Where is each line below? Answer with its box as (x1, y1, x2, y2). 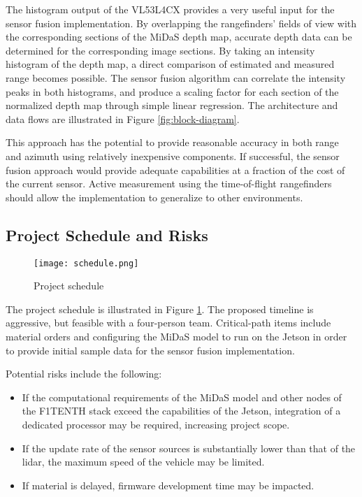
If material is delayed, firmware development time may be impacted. (22, 477, 314, 492)
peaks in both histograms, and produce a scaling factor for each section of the (6, 84, 339, 99)
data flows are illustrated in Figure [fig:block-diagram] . (6, 111, 240, 126)
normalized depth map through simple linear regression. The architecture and (6, 98, 338, 113)
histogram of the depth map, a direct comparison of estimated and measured (6, 57, 335, 71)
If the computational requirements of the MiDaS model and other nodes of (22, 389, 342, 404)
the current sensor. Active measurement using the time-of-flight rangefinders (6, 176, 332, 191)
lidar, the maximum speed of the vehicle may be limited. (22, 454, 265, 469)
